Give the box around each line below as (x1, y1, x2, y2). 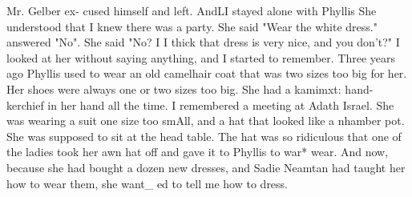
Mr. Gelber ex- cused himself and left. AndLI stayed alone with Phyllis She (6, 2, 377, 18)
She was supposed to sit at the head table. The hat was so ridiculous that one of (6, 127, 402, 144)
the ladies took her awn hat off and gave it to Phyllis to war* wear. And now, (6, 143, 389, 160)
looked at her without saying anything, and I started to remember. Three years (6, 49, 396, 66)
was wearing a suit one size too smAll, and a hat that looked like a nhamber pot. (6, 112, 405, 129)
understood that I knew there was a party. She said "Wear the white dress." (6, 18, 378, 34)
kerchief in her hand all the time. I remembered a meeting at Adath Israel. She (6, 96, 394, 113)
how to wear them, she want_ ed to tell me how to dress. (6, 175, 289, 191)
